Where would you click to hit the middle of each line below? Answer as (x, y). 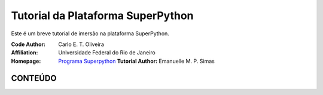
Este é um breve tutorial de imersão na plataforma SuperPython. (90, 33)
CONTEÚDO (34, 78)
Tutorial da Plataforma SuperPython (102, 16)
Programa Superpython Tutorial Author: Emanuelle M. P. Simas (136, 61)
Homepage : (26, 61)
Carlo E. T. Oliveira (81, 44)
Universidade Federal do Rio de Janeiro (107, 53)
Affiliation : (25, 53)
